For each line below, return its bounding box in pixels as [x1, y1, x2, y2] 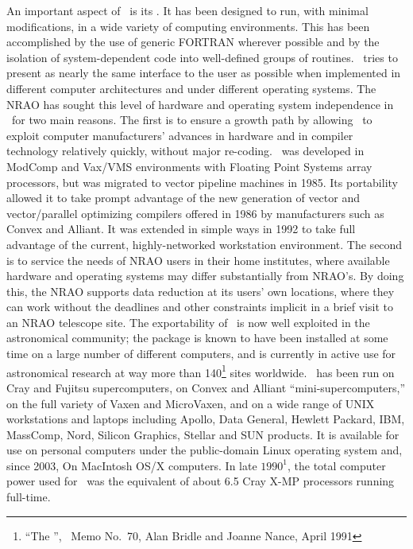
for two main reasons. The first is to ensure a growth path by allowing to [11, 111, 372, 128]
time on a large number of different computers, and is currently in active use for [6, 345, 396, 362]
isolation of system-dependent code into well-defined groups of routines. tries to [6, 49, 398, 65]
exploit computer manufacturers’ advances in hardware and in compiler [6, 127, 353, 143]
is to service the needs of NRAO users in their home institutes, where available [6, 251, 390, 268]
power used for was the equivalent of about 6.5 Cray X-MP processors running [6, 473, 395, 489]
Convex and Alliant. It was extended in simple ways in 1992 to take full [6, 220, 356, 237]
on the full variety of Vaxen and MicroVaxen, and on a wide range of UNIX [6, 395, 375, 411]
